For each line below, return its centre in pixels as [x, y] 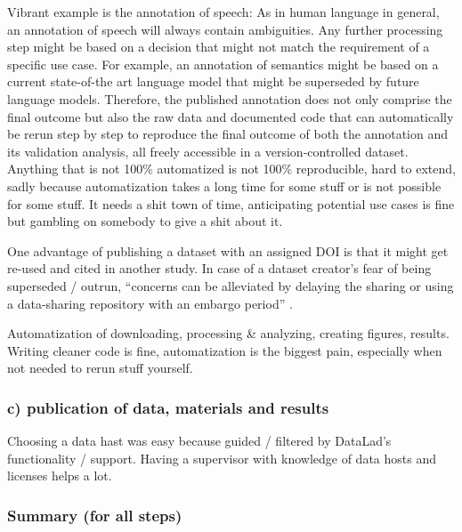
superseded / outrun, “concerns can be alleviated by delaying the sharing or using [231, 285]
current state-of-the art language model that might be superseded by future [213, 81]
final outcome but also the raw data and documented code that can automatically [231, 116]
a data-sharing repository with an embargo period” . [150, 303]
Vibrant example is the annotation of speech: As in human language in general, [223, 12]
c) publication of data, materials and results [168, 407]
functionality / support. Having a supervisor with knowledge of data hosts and [222, 458]
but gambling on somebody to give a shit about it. [145, 221]
